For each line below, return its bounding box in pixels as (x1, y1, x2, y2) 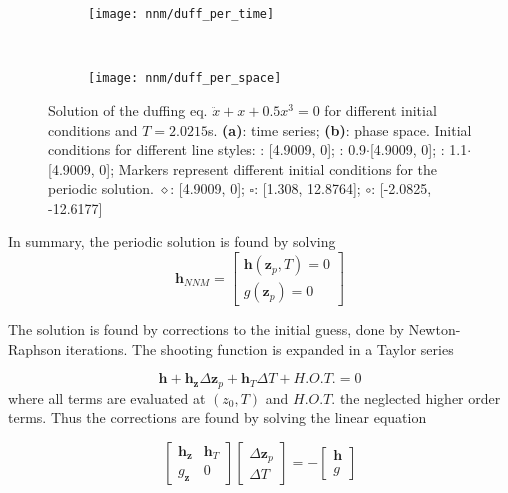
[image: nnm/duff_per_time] (88, 7, 275, 21)
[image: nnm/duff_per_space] (88, 71, 282, 86)
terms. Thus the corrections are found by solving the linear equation (8, 407, 427, 428)
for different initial (324, 99, 437, 120)
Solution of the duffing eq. (48, 99, 208, 120)
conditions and (48, 119, 138, 140)
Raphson (8, 338, 62, 359)
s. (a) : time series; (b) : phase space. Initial (207, 119, 472, 140)
